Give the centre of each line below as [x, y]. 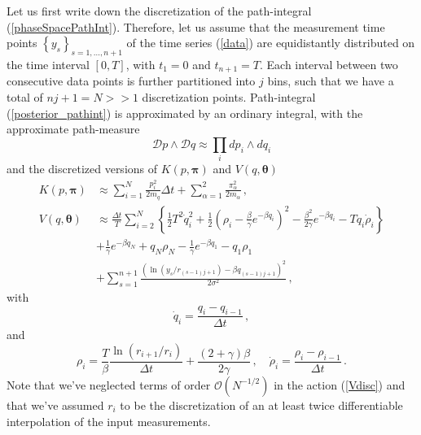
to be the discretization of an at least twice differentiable [261, 405]
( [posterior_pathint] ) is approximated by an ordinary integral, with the [185, 113]
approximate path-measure [73, 129]
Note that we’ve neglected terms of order [109, 384]
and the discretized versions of [82, 169]
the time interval [48, 64]
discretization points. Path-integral [229, 97]
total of [25, 97]
